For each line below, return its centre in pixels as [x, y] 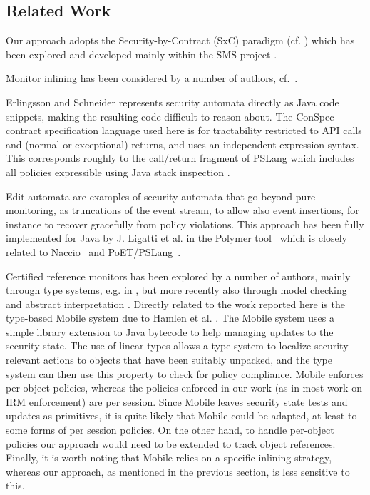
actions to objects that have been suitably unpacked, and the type [187, 360]
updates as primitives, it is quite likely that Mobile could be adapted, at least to [181, 415]
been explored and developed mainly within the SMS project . [142, 54]
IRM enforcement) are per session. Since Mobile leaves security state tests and [177, 401]
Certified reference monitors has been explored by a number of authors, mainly [178, 276]
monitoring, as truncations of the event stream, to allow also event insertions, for [183, 210]
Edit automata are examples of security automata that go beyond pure [161, 196]
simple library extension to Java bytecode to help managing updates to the [170, 331]
